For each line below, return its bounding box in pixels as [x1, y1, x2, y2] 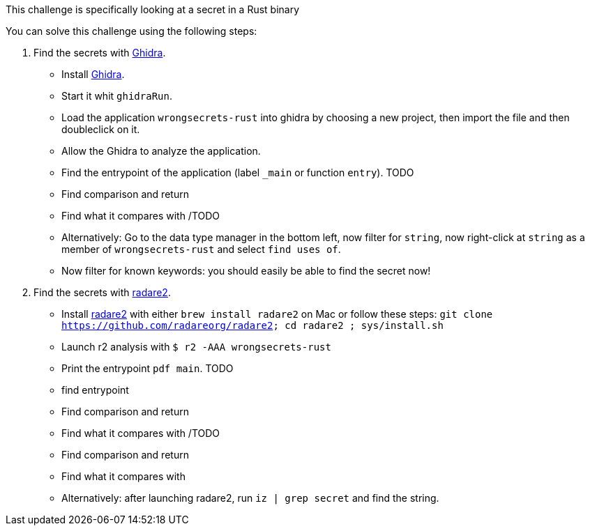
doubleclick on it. [61, 123, 140, 135]
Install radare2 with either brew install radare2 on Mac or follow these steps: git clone [61, 308, 493, 320]
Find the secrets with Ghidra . [33, 47, 166, 59]
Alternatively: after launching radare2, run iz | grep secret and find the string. [61, 492, 439, 504]
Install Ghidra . [61, 68, 125, 80]
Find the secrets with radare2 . [33, 286, 171, 298]
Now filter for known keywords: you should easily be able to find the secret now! [61, 265, 431, 277]
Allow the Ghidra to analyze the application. [61, 145, 261, 157]
